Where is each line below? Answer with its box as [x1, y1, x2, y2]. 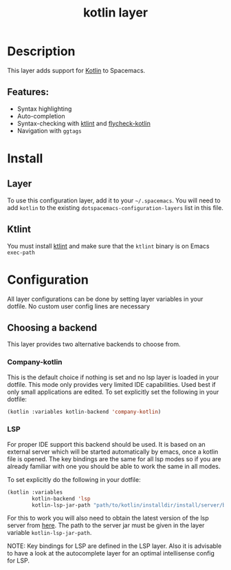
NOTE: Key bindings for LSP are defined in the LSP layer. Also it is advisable [7, 542, 222, 550]
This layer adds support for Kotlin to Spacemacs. [7, 66, 146, 74]
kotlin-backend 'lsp [32, 495, 91, 502]
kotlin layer [82, 5, 148, 21]
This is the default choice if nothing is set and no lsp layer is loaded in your [7, 373, 219, 381]
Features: [7, 86, 49, 98]
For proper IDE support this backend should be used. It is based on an [7, 440, 206, 448]
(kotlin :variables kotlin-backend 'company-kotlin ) [7, 408, 162, 415]
